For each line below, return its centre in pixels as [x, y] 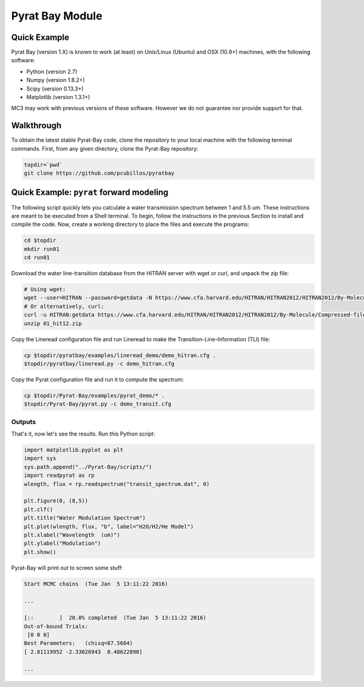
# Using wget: [45, 289]
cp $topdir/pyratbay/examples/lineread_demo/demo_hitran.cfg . [120, 355]
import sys [40, 458]
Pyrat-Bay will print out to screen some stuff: [67, 567]
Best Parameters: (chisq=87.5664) [79, 643]
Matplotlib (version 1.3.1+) [58, 97]
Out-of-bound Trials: [56, 626]
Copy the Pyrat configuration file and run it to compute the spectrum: [98, 379]
